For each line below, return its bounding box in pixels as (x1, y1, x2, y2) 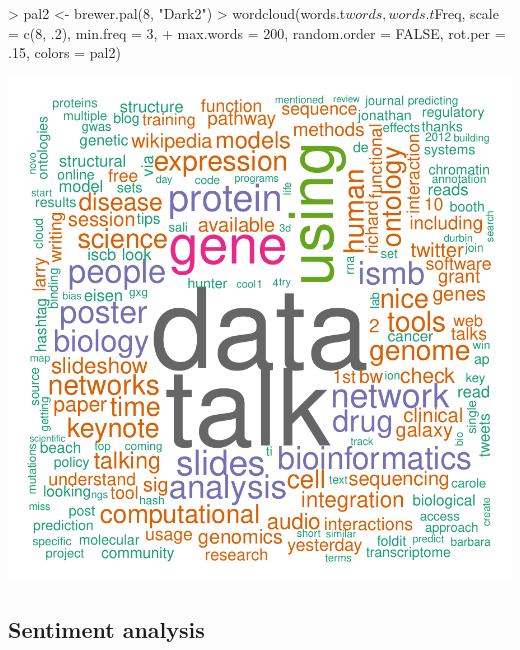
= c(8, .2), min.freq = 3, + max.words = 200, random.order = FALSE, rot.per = (8, 22, 506, 43)
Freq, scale (434, 3, 499, 23)
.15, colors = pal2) (8, 42, 121, 63)
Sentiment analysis (8, 613, 205, 644)
